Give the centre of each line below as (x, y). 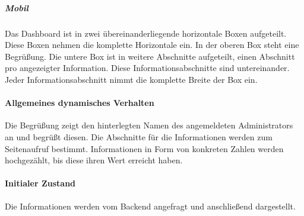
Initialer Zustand (40, 183)
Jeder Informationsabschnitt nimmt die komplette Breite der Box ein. (131, 79)
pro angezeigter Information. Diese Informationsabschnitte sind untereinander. (147, 68)
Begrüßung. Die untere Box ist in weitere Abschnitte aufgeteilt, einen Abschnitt (150, 56)
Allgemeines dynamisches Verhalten (80, 103)
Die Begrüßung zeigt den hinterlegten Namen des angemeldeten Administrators (149, 125)
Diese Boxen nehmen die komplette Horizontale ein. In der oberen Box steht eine (152, 45)
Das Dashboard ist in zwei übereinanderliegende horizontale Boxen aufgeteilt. (146, 33)
